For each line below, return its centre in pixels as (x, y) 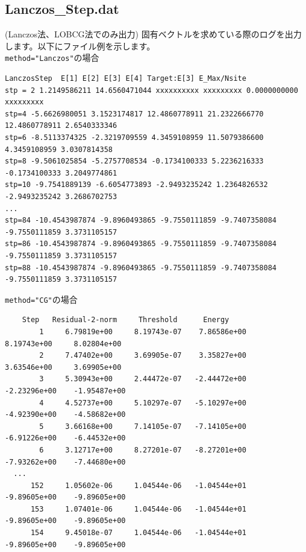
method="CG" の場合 (41, 299)
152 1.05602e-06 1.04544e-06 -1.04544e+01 (138, 485)
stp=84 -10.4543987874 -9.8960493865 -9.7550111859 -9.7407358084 (141, 220)
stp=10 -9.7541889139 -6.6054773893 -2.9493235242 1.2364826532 (136, 185)
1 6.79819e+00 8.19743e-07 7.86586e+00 (143, 332)
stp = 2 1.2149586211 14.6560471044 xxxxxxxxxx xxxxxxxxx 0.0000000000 (151, 90)
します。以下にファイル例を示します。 (80, 46)
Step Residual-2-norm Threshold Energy (126, 320)
